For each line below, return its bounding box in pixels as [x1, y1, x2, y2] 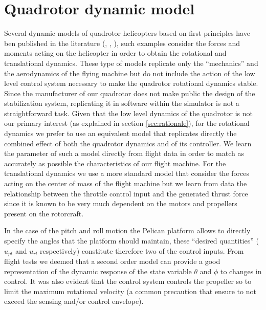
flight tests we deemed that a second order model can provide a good [4, 256, 220, 267]
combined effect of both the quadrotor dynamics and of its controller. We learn [4, 138, 252, 148]
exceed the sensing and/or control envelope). [4, 296, 144, 306]
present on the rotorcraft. [4, 208, 84, 218]
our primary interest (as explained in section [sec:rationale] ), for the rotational [4, 118, 250, 128]
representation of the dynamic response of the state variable [4, 265, 192, 276]
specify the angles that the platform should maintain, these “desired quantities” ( [4, 235, 259, 246]
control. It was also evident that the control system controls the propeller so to [4, 276, 252, 286]
